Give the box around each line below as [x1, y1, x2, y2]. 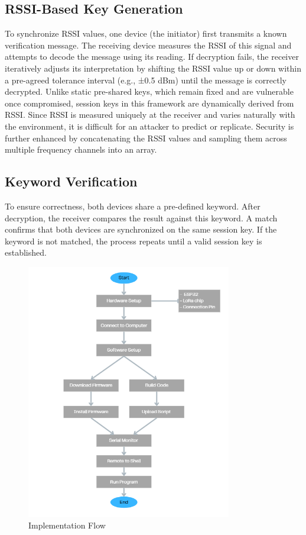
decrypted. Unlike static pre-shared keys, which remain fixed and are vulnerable [5, 85, 294, 98]
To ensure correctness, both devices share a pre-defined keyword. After [5, 199, 261, 212]
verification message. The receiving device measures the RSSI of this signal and [5, 38, 292, 51]
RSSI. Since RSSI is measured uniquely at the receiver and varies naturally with [5, 108, 295, 121]
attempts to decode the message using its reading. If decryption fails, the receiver [5, 50, 299, 63]
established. [5, 246, 47, 259]
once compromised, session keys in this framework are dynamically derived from [5, 96, 294, 109]
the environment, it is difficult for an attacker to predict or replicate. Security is [5, 120, 294, 132]
